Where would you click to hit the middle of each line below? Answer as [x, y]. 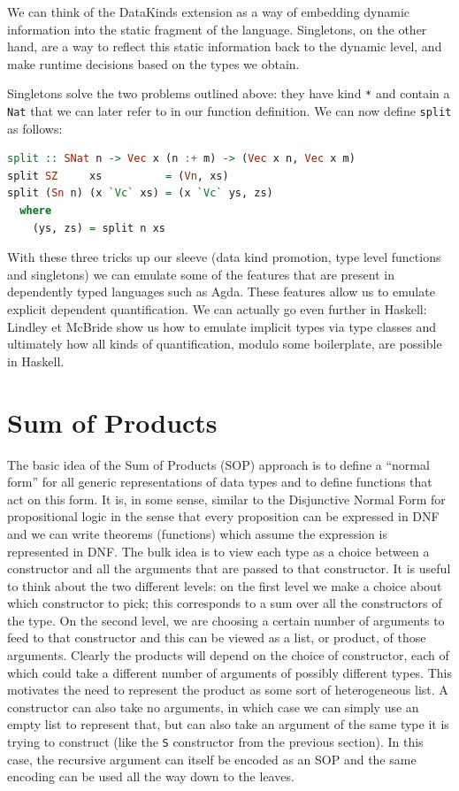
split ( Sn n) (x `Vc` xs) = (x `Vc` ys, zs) [140, 193]
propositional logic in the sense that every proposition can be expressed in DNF [223, 516]
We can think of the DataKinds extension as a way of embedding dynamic [209, 12]
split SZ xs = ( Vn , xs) [118, 176]
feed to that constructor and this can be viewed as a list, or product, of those [217, 637]
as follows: [35, 128]
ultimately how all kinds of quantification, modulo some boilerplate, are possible [225, 344]
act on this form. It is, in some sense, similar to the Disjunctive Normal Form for [226, 499]
